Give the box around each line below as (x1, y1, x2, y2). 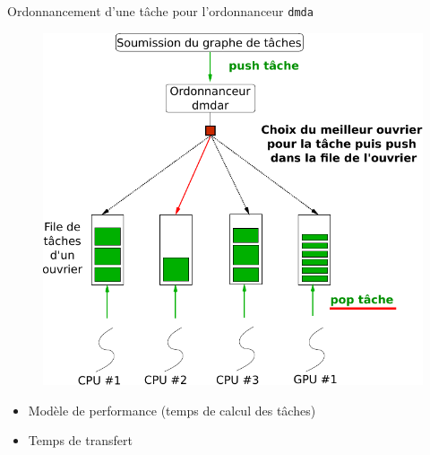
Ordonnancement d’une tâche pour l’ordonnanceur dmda (7, 2, 314, 20)
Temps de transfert (28, 431, 133, 450)
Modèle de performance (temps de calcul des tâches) (28, 400, 316, 419)
